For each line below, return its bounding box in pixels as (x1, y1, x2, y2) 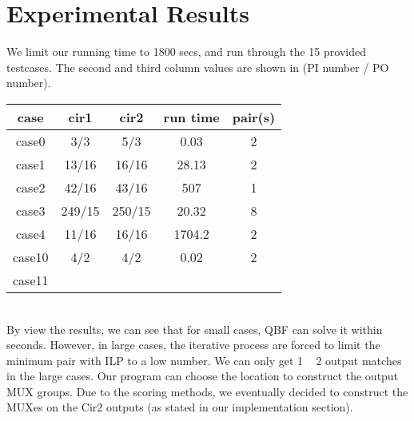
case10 (13, 247, 49, 266)
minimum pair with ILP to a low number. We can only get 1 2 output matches (6, 351, 402, 368)
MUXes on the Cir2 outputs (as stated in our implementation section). (6, 399, 353, 415)
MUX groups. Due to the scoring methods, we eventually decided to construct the (6, 383, 408, 399)
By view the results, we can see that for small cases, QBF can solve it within (6, 320, 383, 337)
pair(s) (232, 107, 276, 126)
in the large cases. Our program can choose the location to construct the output (6, 367, 399, 384)
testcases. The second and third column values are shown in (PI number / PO (6, 58, 389, 75)
